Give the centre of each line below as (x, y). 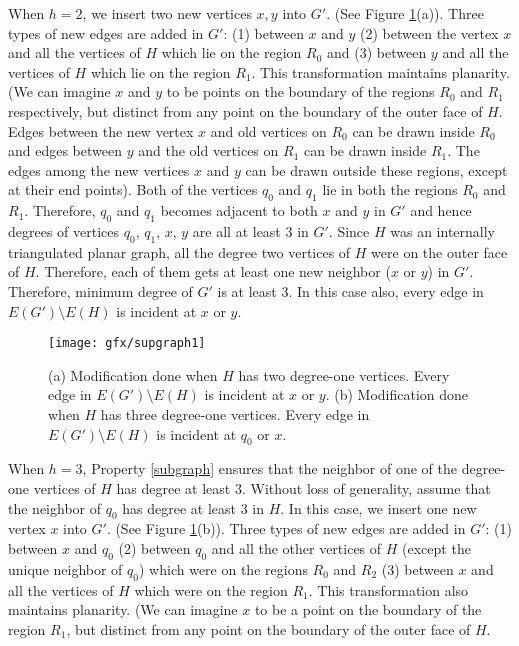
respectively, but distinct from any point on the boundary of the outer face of (245, 110)
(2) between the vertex (429, 32)
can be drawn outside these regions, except (376, 169)
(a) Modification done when (133, 374)
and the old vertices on (208, 150)
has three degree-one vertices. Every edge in (235, 413)
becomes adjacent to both (239, 210)
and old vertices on (268, 130)
